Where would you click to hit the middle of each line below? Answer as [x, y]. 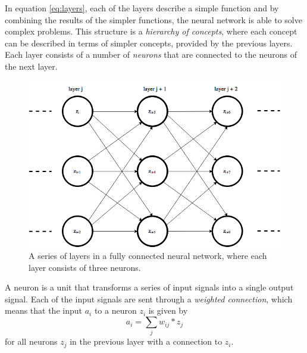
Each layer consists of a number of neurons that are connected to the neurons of [151, 54]
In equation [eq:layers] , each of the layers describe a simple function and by [142, 8]
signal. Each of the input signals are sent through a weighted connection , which [149, 299]
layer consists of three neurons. [85, 267]
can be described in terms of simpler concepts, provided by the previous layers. [149, 43]
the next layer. [31, 66]
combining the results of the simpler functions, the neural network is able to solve [153, 19]
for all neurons [31, 341]
